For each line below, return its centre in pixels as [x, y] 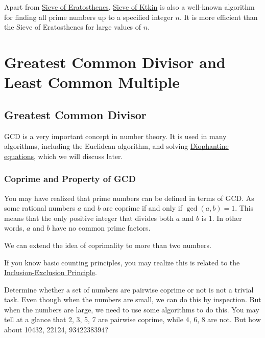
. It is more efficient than [219, 17]
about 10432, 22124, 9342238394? [56, 330]
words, [14, 228]
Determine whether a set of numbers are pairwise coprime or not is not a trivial [129, 289]
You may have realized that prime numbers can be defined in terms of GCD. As [129, 198]
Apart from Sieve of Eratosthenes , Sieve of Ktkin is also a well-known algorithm [129, 7]
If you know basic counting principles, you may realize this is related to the [122, 262]
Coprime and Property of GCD [70, 179]
